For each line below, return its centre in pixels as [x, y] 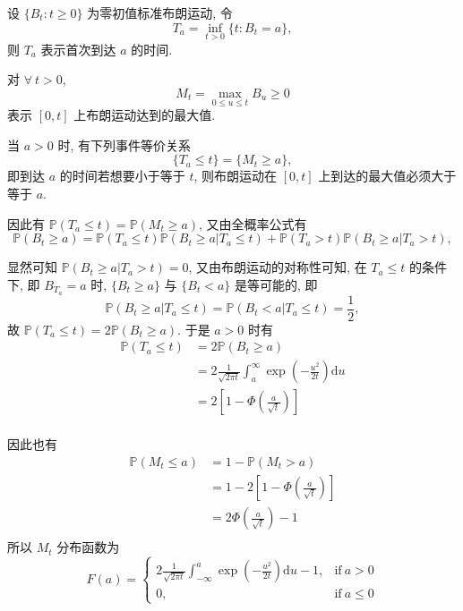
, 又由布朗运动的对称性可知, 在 [278, 267]
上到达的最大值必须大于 [387, 176]
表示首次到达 [78, 49]
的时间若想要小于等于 [122, 176]
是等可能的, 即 [276, 284]
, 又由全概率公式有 [253, 223]
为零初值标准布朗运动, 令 [160, 13]
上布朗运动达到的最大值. [145, 115]
